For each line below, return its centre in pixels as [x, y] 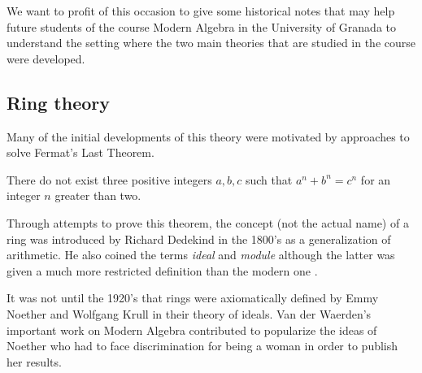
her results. [34, 361]
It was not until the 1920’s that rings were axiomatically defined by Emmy [193, 298]
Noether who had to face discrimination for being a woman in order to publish [202, 346]
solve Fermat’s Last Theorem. [80, 152]
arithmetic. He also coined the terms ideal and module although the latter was [201, 255]
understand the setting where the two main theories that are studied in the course [211, 43]
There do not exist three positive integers [109, 179]
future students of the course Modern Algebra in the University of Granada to [202, 26]
